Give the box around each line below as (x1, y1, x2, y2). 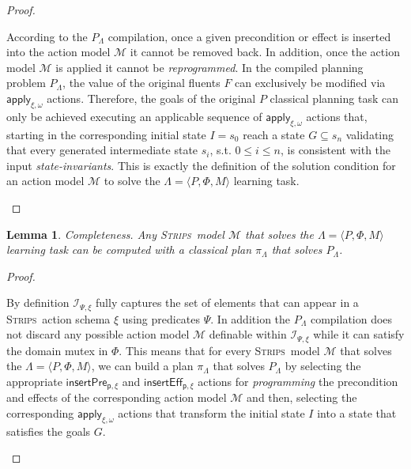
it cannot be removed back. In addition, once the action (130, 43, 400, 60)
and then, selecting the (247, 389, 357, 406)
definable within (209, 326, 287, 342)
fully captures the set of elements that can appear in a (96, 294, 359, 311)
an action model (6, 172, 85, 189)
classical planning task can (270, 89, 398, 106)
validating (345, 126, 394, 142)
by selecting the (285, 357, 361, 374)
